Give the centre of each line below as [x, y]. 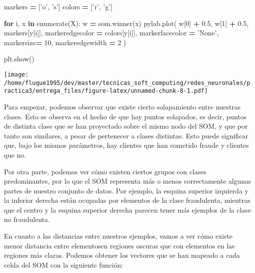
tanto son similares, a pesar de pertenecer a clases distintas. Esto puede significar [126, 135]
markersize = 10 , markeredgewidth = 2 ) [65, 42]
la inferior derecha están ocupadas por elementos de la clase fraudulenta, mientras [127, 200]
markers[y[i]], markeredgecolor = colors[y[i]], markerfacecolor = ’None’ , [112, 33]
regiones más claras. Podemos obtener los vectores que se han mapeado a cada [122, 255]
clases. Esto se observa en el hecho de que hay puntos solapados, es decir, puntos [125, 116]
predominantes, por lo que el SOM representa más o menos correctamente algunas [128, 181]
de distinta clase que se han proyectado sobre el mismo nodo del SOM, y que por [126, 126]
